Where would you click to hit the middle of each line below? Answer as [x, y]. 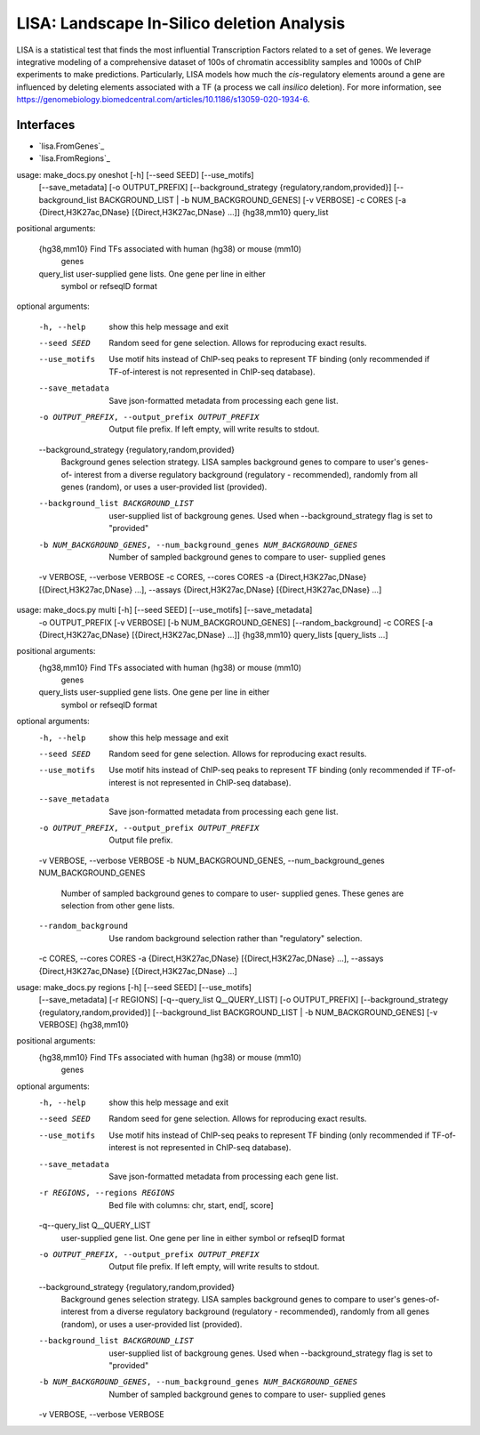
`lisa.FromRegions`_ [75, 158]
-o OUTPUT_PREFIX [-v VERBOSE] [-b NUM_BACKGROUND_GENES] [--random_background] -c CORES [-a [236, 622]
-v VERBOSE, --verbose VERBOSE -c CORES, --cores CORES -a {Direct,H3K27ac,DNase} [203, 577]
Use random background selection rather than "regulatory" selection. [236, 938]
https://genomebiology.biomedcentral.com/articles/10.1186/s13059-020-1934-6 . [163, 100]
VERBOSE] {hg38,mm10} [84, 1025]
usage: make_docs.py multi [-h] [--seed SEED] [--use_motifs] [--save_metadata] [164, 610]
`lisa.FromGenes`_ [72, 146]
